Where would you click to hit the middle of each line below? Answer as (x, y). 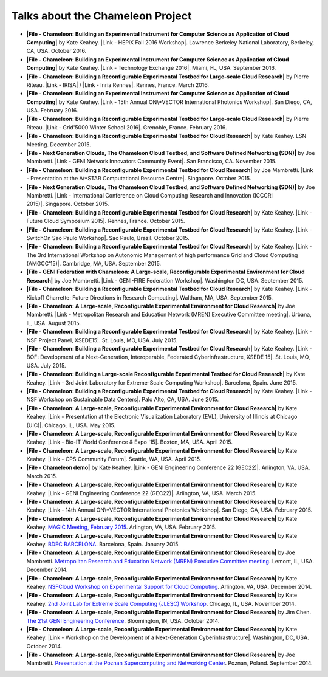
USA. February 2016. (52, 111)
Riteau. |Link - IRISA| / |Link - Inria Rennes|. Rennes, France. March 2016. (118, 84)
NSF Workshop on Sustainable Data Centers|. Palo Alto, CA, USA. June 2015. (123, 400)
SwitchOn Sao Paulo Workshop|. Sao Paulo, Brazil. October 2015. (108, 238)
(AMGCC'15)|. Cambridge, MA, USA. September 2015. (94, 264)
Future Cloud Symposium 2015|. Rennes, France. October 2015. (106, 221)
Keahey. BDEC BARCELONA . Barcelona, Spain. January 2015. (103, 544)
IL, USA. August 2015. (54, 323)
